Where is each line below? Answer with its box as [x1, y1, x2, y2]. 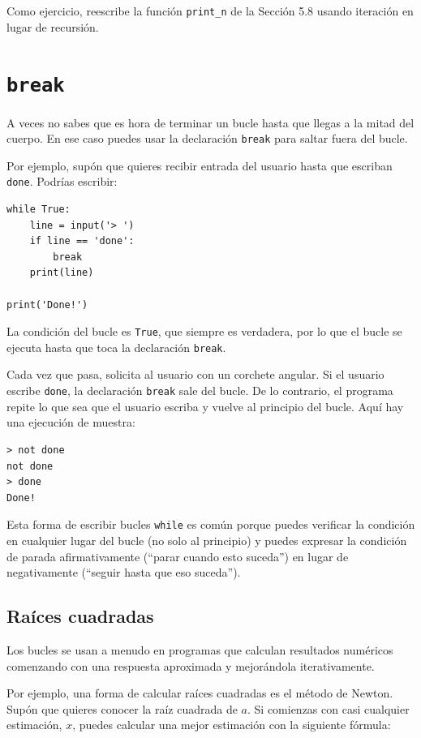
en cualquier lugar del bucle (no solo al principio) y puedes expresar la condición [6, 531, 407, 548]
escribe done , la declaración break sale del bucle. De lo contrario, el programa [6, 382, 393, 399]
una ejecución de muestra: [6, 414, 135, 431]
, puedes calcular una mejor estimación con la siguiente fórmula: [72, 716, 391, 733]
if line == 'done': [29, 235, 135, 247]
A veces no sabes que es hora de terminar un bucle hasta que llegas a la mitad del [6, 114, 415, 131]
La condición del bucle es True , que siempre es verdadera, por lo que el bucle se [6, 323, 402, 340]
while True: [6, 204, 71, 215]
